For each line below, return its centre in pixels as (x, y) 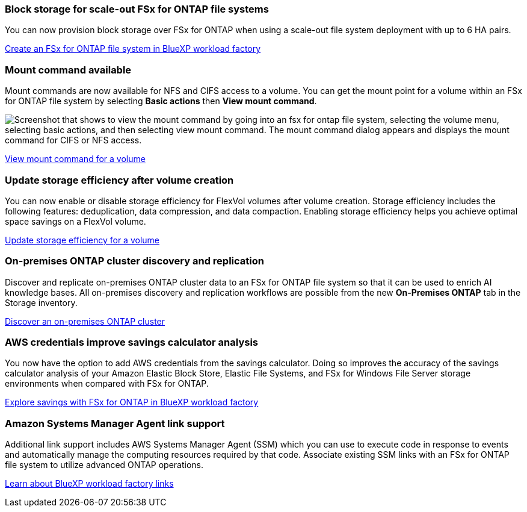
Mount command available (68, 70)
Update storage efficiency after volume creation (119, 180)
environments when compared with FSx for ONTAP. (107, 384)
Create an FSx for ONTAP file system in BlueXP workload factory (133, 49)
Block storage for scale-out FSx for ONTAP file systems (137, 9)
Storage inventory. (41, 302)
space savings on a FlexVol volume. (76, 221)
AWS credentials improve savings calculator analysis (132, 342)
